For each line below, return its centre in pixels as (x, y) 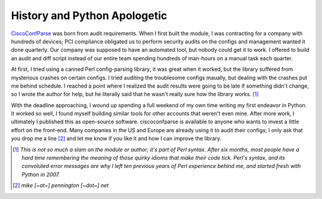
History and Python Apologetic (89, 15)
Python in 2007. (41, 174)
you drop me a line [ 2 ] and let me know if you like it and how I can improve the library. (116, 139)
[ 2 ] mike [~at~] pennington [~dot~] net (61, 185)
